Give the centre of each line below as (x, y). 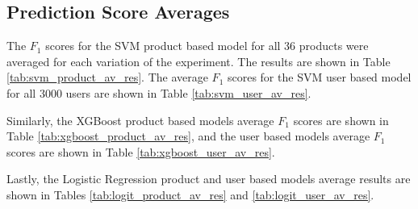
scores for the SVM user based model (319, 77)
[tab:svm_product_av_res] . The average (107, 77)
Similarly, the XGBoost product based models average (140, 120)
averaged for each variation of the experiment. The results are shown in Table (199, 61)
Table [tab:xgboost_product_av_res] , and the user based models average (188, 136)
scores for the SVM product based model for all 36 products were (207, 46)
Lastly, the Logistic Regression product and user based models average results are (209, 179)
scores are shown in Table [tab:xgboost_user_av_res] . (141, 151)
